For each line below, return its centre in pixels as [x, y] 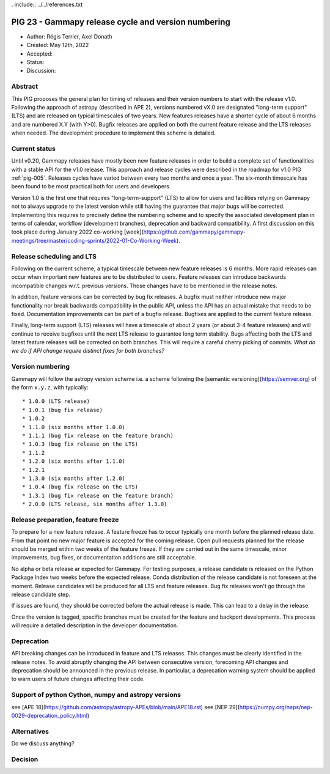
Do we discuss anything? [43, 743]
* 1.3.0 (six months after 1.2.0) [74, 478]
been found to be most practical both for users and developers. [91, 186]
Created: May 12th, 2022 [58, 45]
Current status [34, 149]
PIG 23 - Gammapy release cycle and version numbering [121, 22]
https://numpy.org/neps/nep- [276, 707]
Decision [25, 759]
